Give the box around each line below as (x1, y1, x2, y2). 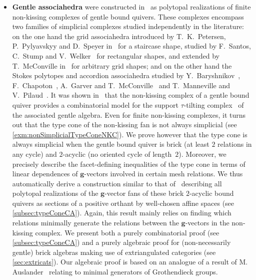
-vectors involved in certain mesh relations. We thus (84, 168, 243, 179)
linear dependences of (12, 168, 78, 179)
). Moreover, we (178, 148, 226, 159)
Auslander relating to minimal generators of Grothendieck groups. (12, 266, 218, 277)
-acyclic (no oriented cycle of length (62, 148, 172, 159)
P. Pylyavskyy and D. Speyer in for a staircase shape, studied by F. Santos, (12, 41, 251, 51)
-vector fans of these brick (104, 188, 184, 198)
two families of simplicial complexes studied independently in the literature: (12, 21, 244, 32)
